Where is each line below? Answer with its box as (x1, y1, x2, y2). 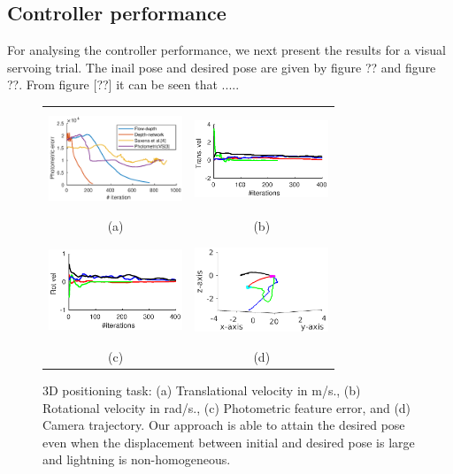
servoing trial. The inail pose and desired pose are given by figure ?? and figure (7, 57, 436, 76)
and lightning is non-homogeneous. (42, 450, 231, 469)
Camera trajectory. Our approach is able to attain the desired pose (42, 416, 405, 434)
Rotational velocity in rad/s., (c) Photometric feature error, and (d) (42, 398, 411, 417)
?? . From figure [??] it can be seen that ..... (7, 75, 240, 94)
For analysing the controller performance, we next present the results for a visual (7, 41, 446, 59)
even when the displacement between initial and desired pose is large (42, 432, 415, 451)
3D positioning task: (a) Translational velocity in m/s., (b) (42, 381, 361, 400)
